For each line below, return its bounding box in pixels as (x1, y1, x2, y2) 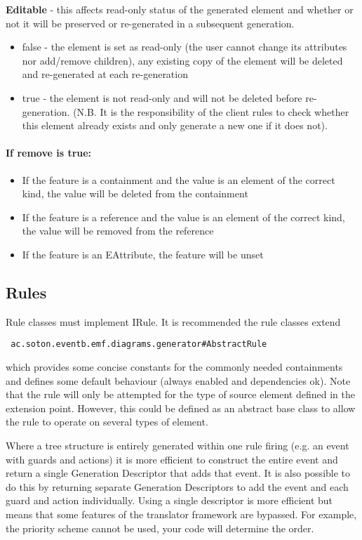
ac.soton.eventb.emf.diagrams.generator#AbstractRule (11, 339, 267, 350)
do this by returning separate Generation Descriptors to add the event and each (6, 479, 349, 494)
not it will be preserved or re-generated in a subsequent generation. (6, 15, 295, 30)
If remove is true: (6, 145, 92, 160)
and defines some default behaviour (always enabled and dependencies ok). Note (6, 373, 351, 388)
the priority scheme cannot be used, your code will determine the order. (6, 520, 314, 535)
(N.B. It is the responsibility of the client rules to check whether (73, 104, 349, 119)
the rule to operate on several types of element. (6, 414, 208, 429)
